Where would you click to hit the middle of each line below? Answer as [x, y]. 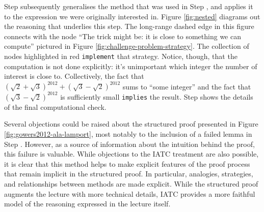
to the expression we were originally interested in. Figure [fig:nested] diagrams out [132, 16]
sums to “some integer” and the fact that [187, 86]
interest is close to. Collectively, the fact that [74, 76]
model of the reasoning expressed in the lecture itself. [87, 204]
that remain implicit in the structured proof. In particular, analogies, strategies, [129, 174]
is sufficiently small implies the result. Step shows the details [157, 96]
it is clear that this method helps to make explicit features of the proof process [127, 163]
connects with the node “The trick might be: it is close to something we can [123, 36]
